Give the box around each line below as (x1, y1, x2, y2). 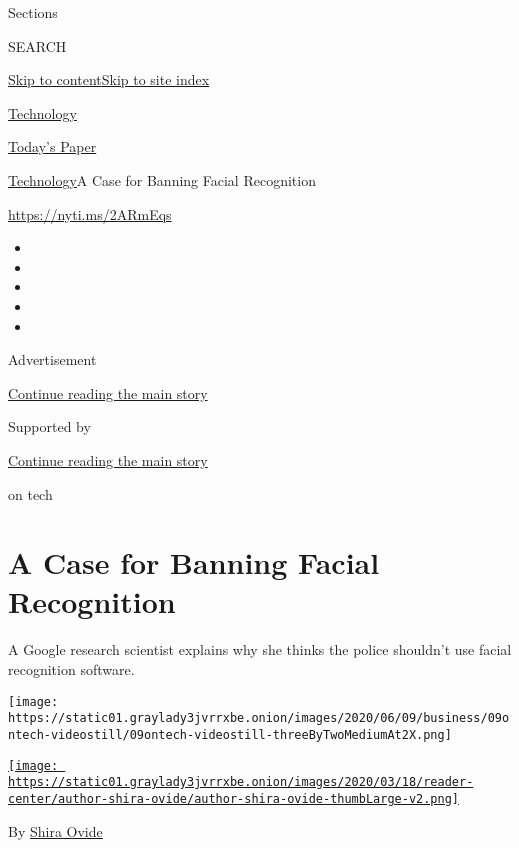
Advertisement (8, 349, 97, 370)
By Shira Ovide (8, 820, 103, 841)
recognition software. (8, 659, 135, 679)
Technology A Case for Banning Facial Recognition (8, 169, 316, 190)
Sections (8, 2, 58, 22)
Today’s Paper (8, 136, 97, 157)
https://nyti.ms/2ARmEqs (8, 203, 172, 224)
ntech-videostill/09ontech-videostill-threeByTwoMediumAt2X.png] (8, 727, 452, 742)
